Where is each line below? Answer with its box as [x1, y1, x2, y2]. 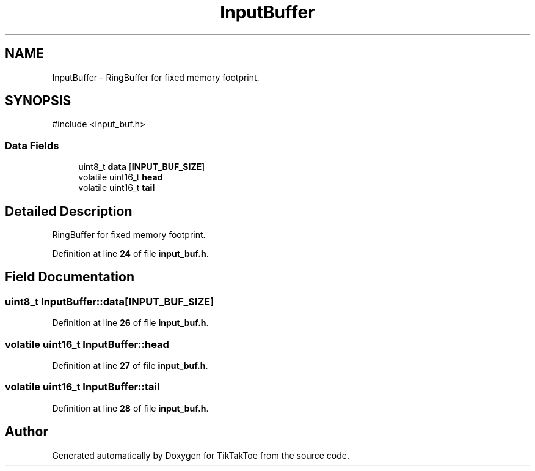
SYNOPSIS [5, 93, 71, 109]
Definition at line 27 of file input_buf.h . [52, 360, 208, 371]
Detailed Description [5, 203, 133, 219]
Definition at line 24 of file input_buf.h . [52, 248, 209, 259]
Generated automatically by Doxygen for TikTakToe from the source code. [52, 450, 349, 461]
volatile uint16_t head [78, 172, 163, 183]
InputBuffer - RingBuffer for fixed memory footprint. [52, 72, 260, 83]
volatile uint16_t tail [78, 182, 155, 193]
